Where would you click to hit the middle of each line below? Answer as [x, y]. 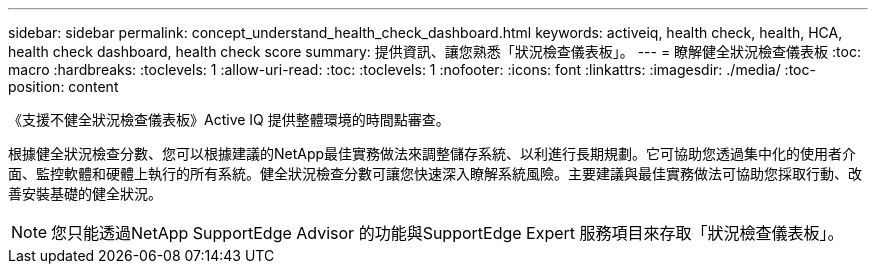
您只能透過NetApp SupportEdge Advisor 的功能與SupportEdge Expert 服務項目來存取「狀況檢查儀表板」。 [447, 233]
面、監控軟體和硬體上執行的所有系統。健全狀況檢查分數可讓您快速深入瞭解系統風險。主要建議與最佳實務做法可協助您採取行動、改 [435, 173]
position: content [63, 86]
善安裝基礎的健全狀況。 [85, 193]
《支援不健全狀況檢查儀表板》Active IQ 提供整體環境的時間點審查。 [229, 119]
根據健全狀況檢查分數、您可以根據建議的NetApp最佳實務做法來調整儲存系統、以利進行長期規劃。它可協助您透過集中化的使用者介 [432, 153]
